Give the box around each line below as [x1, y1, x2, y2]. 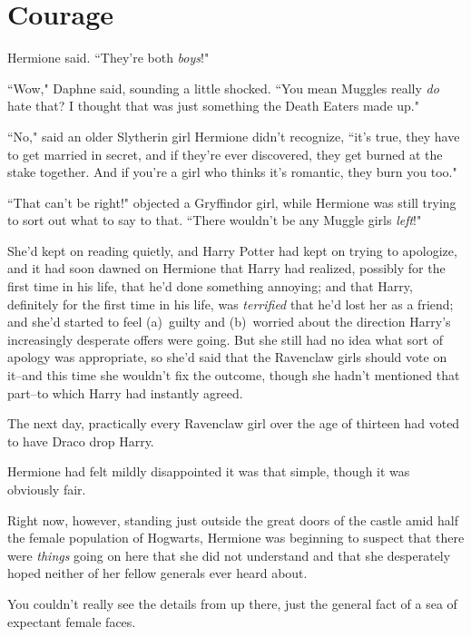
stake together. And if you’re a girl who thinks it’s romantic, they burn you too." [7, 162, 457, 181]
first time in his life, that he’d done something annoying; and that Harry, [7, 277, 413, 296]
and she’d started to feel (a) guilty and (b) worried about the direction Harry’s [7, 312, 451, 331]
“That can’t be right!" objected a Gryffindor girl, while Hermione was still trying [7, 192, 456, 211]
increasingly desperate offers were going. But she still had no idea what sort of [7, 329, 443, 348]
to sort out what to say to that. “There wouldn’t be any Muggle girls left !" [7, 211, 422, 230]
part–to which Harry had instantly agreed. [7, 383, 243, 402]
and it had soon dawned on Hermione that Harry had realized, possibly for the [7, 259, 446, 278]
